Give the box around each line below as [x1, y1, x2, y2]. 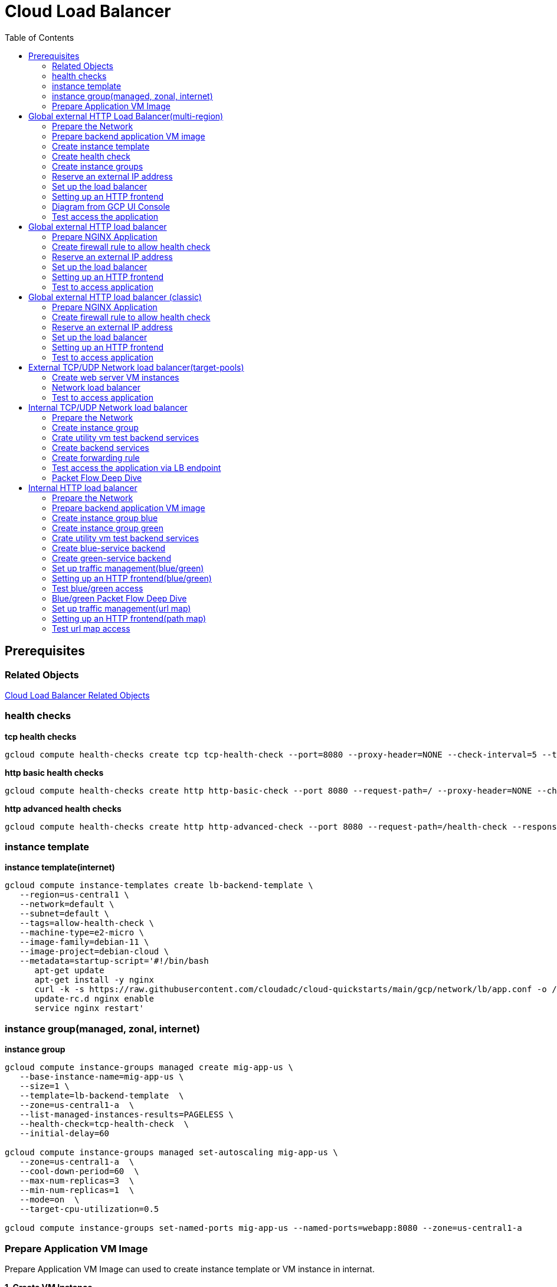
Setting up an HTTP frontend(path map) [52, 613, 207, 623]
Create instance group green [52, 522, 163, 533]
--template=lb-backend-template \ [19, 1091, 184, 1101]
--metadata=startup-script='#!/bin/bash [19, 956, 209, 966]
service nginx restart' [34, 1003, 145, 1013]
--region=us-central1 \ [19, 890, 129, 900]
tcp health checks [5, 731, 77, 742]
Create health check [52, 151, 130, 161]
